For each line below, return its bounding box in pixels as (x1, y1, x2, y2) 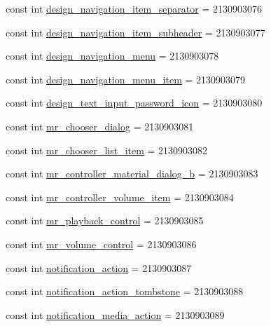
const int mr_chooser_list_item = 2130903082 (6, 142, 208, 157)
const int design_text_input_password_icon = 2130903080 (6, 95, 263, 110)
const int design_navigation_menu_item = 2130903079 (6, 72, 246, 86)
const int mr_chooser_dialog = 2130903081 (6, 118, 194, 133)
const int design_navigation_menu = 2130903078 (6, 48, 219, 63)
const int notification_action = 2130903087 (6, 260, 192, 275)
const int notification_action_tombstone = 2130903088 (6, 284, 244, 299)
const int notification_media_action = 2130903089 (6, 307, 225, 322)
